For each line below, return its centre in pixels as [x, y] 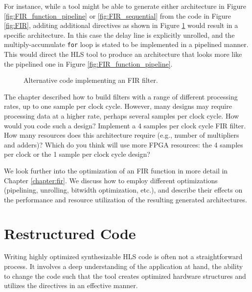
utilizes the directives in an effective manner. [71, 285]
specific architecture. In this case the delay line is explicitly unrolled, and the [119, 35]
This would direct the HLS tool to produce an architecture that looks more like [123, 54]
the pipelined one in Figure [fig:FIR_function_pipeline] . [88, 63]
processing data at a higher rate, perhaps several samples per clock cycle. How [122, 116]
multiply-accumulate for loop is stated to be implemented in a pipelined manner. [126, 44]
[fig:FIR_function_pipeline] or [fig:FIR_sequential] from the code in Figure [118, 15]
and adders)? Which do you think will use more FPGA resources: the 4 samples [124, 144]
